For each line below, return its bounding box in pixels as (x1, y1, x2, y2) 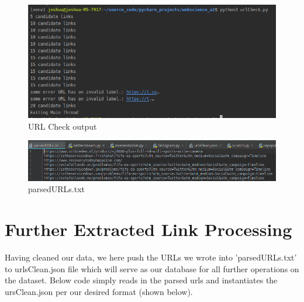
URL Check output (28, 120, 97, 132)
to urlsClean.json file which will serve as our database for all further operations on (5, 262, 299, 275)
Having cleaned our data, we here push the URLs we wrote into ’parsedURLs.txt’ (5, 251, 297, 263)
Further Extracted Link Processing (5, 217, 292, 241)
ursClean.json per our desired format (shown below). (5, 285, 193, 297)
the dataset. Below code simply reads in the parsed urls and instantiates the (5, 274, 278, 286)
